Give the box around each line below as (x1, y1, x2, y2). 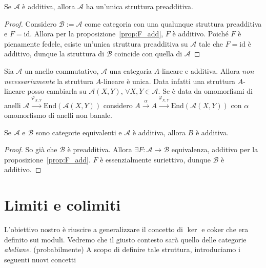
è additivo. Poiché (172, 28, 229, 39)
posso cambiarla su (27, 86, 87, 96)
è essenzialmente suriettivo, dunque (100, 154, 211, 164)
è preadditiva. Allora (67, 144, 132, 155)
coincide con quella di (114, 48, 182, 59)
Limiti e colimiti (4, 194, 121, 215)
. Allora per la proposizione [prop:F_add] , (30, 28, 163, 39)
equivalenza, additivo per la (171, 144, 258, 155)
